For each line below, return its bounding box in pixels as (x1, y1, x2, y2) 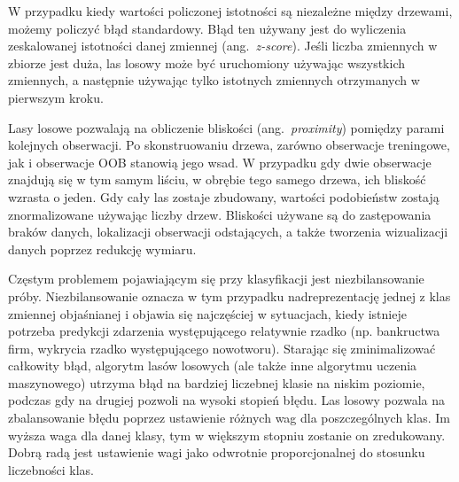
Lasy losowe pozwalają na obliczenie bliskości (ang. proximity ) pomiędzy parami (8, 118, 445, 136)
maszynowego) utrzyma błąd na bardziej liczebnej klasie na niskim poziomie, (8, 373, 425, 392)
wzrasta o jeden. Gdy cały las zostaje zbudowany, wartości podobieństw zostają (8, 187, 440, 206)
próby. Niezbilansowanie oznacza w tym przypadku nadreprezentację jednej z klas (8, 286, 451, 305)
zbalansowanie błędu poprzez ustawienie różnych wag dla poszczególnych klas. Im (8, 408, 450, 427)
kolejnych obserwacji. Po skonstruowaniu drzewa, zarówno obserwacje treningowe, (8, 136, 450, 154)
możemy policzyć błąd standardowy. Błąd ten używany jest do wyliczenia (8, 19, 407, 37)
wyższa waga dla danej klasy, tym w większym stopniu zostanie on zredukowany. (8, 425, 446, 444)
